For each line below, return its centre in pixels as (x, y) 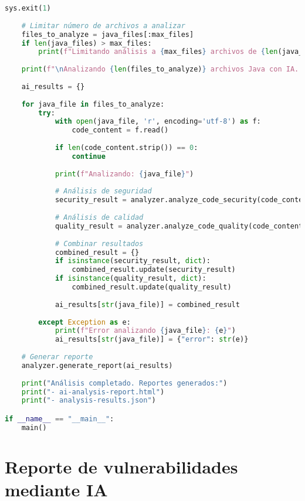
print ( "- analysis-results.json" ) (89, 401)
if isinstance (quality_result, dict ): (131, 279)
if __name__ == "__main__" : (60, 419)
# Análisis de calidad (99, 217)
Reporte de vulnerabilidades (121, 466)
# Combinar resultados (99, 243)
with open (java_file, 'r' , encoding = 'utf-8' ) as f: (158, 122)
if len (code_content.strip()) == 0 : (126, 148)
